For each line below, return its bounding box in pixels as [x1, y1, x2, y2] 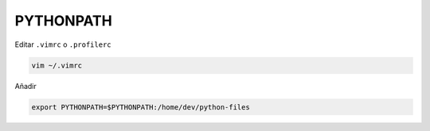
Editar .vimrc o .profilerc [14, 40, 111, 49]
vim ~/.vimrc [31, 60, 83, 70]
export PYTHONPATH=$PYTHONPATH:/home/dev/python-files [31, 102, 250, 111]
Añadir [14, 81, 37, 91]
